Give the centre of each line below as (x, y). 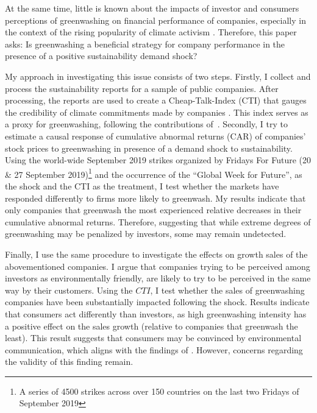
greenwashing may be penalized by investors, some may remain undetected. (146, 234)
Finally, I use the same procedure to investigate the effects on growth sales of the (156, 254)
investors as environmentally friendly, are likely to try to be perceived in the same (158, 278)
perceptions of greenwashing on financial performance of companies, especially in (155, 20)
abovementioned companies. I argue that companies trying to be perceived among (158, 266)
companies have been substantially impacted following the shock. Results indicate (157, 302)
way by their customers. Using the (69, 290)
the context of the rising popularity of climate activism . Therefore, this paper (151, 32)
